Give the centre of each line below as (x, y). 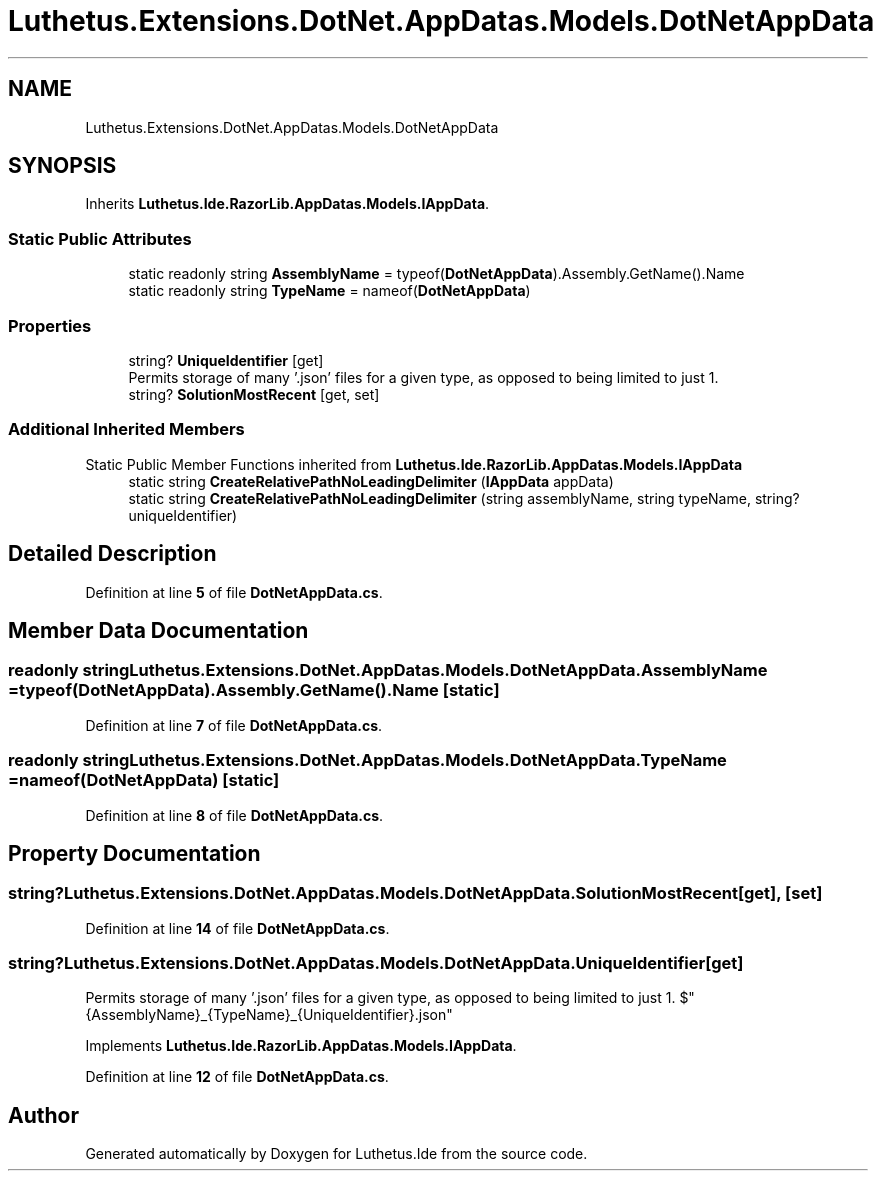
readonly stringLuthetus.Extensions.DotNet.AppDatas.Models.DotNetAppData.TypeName (367, 760)
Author (43, 1115)
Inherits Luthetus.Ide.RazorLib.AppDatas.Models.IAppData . (287, 204)
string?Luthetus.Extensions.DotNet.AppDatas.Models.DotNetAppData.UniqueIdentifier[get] (376, 963)
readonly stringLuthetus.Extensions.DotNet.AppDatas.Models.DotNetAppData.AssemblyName (388, 670)
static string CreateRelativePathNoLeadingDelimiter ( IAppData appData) (371, 481)
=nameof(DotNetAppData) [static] (144, 780)
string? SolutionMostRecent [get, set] (254, 394)
